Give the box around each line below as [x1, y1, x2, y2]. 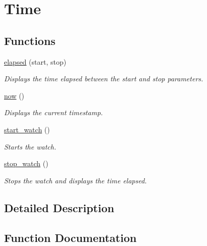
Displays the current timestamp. [4, 107, 103, 118]
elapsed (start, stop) [4, 56, 67, 67]
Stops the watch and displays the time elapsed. [4, 175, 147, 185]
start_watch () [4, 124, 50, 134]
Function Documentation [4, 229, 137, 245]
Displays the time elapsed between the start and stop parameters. [4, 73, 203, 84]
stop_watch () [4, 158, 48, 169]
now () [4, 90, 25, 101]
